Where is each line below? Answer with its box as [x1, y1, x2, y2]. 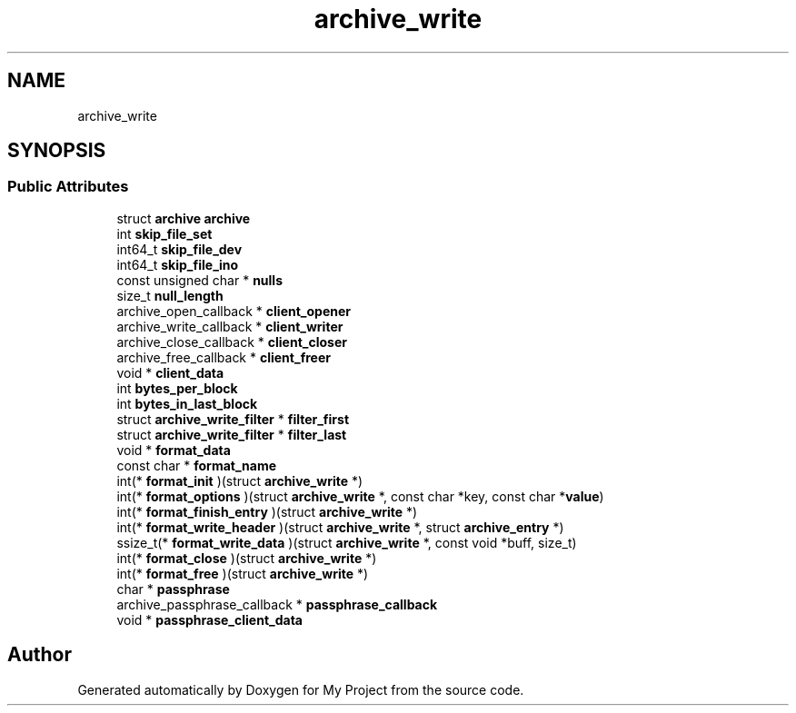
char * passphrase [116, 580, 230, 597]
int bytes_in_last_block [116, 395, 258, 411]
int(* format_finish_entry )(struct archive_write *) [116, 503, 418, 520]
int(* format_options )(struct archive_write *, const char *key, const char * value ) [116, 488, 604, 504]
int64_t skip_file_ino [116, 256, 239, 272]
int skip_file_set [116, 225, 213, 242]
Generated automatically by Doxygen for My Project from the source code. [77, 681, 524, 698]
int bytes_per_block [116, 380, 238, 396]
